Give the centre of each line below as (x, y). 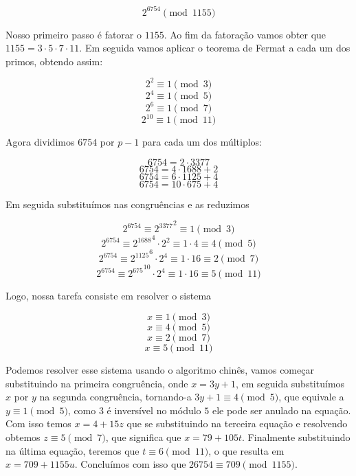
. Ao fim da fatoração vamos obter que (245, 34)
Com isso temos (38, 423)
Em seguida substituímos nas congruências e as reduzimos (127, 204)
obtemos (23, 437)
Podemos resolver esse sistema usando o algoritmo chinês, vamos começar (160, 370)
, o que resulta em (246, 450)
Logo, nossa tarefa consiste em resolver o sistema (109, 296)
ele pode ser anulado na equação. (281, 410)
